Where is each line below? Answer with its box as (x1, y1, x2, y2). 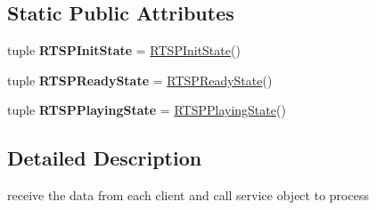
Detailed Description (7, 144, 202, 172)
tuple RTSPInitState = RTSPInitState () (7, 41, 241, 60)
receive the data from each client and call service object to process (7, 186, 369, 205)
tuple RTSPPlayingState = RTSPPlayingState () (7, 101, 286, 119)
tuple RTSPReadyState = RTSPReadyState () (7, 70, 273, 89)
